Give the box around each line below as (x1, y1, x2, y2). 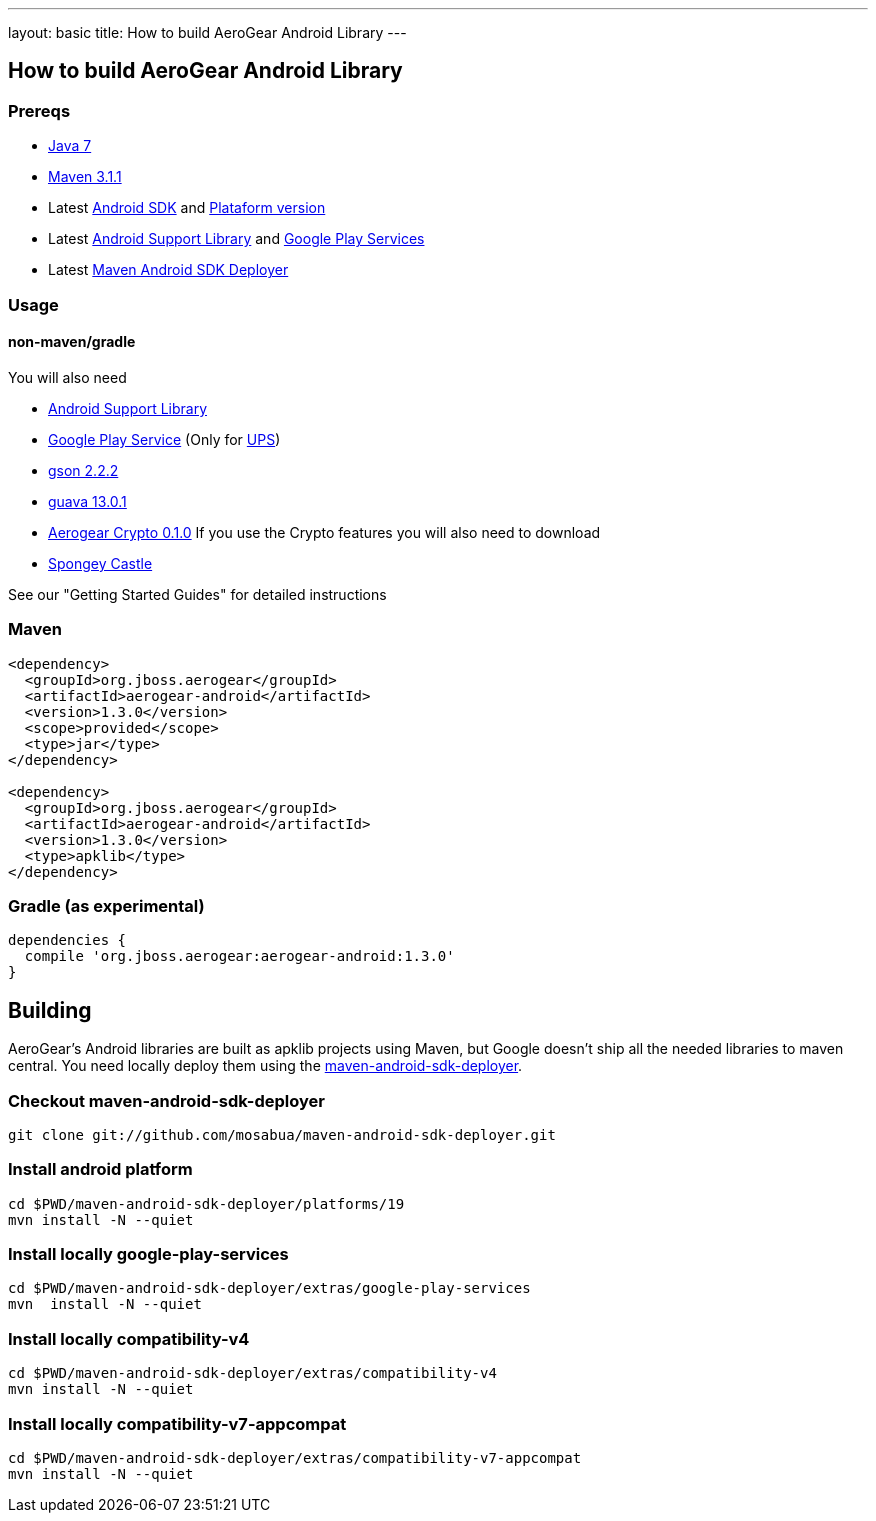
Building (8, 997, 92, 1023)
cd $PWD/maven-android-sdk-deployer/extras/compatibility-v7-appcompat (8, 1449, 582, 1466)
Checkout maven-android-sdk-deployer (8, 1090, 325, 1111)
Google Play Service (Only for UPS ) (48, 430, 281, 448)
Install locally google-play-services (8, 1244, 289, 1265)
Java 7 (48, 137, 92, 155)
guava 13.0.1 (48, 492, 127, 510)
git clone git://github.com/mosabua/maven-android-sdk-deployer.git (8, 1126, 556, 1143)
